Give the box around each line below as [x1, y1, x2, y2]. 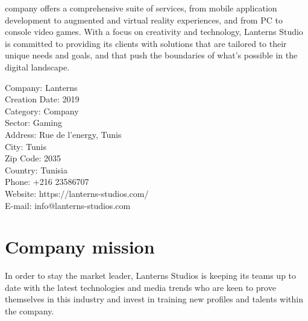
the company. [5, 305, 54, 317]
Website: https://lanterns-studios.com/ [5, 187, 149, 199]
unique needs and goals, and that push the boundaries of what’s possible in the [5, 49, 298, 61]
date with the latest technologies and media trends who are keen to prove [5, 281, 276, 293]
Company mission [5, 234, 155, 259]
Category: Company [5, 104, 79, 117]
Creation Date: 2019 [5, 93, 80, 105]
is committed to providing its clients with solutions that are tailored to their [5, 37, 287, 49]
